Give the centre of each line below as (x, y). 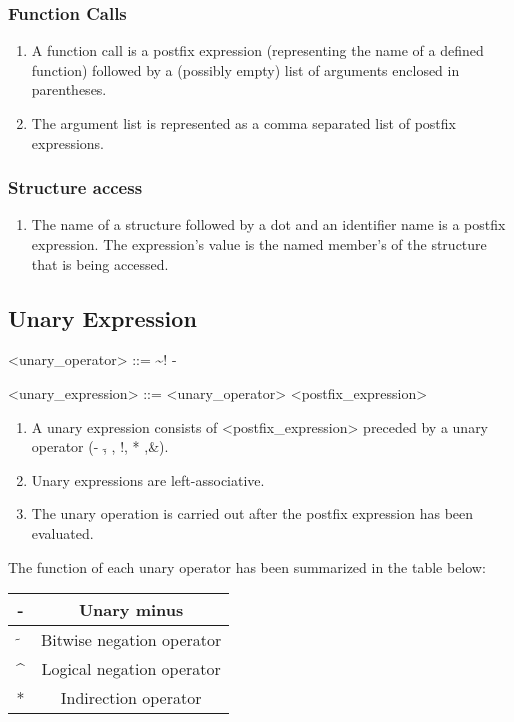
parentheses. (69, 89)
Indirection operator (131, 698)
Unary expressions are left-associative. (148, 479)
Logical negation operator (131, 669)
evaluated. (62, 532)
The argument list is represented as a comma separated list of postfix (243, 123)
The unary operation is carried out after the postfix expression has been (252, 513)
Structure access (75, 187)
